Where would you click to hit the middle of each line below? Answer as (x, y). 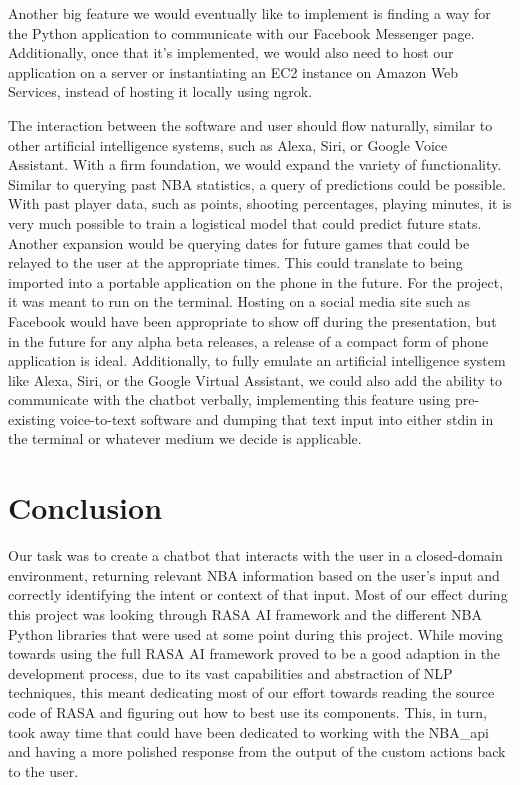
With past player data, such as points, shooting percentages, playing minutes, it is (260, 203)
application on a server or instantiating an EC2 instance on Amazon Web (233, 71)
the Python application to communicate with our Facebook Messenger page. (241, 32)
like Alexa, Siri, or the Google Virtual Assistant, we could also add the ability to (255, 379)
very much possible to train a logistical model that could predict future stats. (245, 222)
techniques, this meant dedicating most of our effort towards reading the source (251, 692)
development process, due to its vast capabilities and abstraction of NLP (230, 672)
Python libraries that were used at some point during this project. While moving (256, 633)
